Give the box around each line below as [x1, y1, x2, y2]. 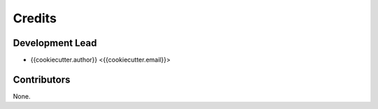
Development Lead [13, 37, 97, 49]
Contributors [13, 73, 71, 85]
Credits [13, 10, 57, 26]
